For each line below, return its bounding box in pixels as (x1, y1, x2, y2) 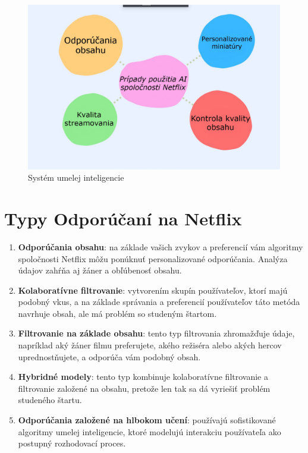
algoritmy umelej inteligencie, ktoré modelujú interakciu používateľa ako (18, 425, 281, 438)
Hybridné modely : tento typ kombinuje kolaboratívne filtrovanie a (18, 370, 269, 383)
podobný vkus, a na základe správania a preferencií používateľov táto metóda (18, 295, 300, 308)
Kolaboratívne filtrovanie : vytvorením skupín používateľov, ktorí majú (18, 284, 288, 296)
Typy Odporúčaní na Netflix (4, 206, 242, 230)
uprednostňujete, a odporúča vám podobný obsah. (18, 350, 201, 363)
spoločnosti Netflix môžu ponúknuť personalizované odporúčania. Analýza (18, 252, 288, 265)
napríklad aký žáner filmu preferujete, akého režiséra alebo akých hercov (18, 339, 282, 351)
